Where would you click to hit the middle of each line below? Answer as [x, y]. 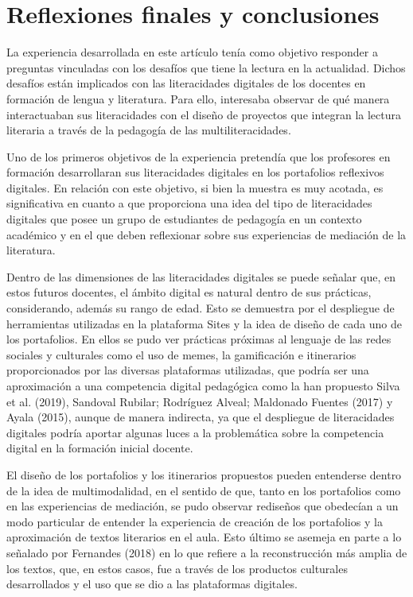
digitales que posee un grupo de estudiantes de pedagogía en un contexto [184, 219]
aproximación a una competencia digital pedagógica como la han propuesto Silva [203, 386]
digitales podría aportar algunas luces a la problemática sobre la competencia [195, 432]
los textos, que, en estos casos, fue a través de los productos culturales [177, 568]
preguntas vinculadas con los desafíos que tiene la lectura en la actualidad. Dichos [206, 67]
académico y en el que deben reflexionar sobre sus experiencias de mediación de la [206, 234]
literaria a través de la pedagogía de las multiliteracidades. [149, 130]
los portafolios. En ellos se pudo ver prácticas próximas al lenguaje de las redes [199, 339]
